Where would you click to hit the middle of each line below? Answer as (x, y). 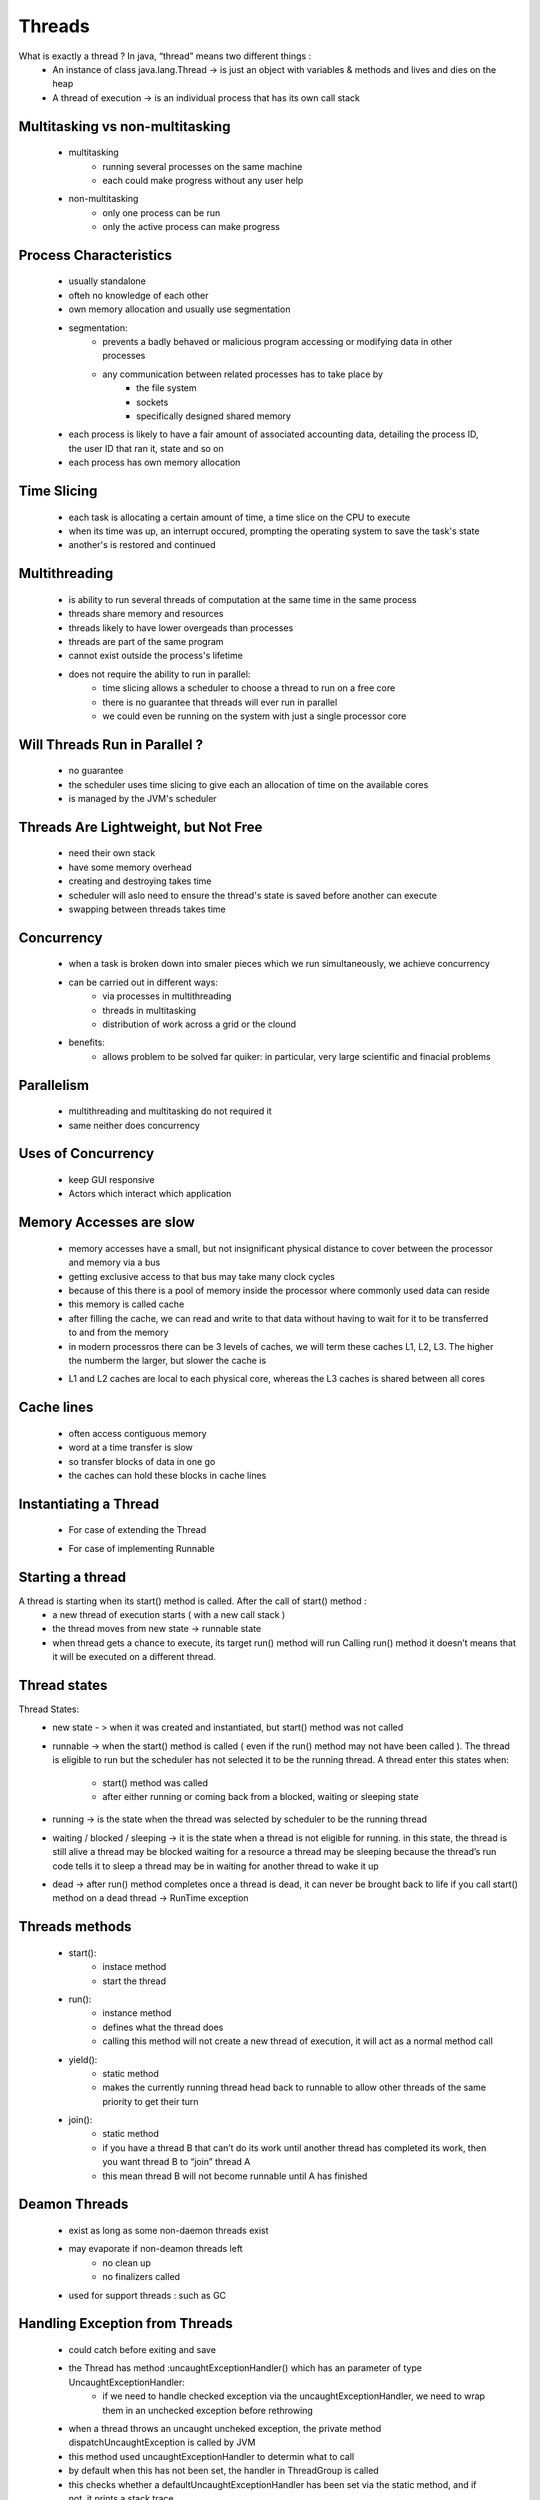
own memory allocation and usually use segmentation (179, 309)
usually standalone (107, 281)
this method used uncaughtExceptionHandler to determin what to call (211, 2456)
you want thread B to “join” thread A (176, 2162)
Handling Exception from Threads (126, 2323)
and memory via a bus (114, 1262)
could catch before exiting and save (142, 2349)
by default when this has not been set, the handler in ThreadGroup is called (223, 2471)
